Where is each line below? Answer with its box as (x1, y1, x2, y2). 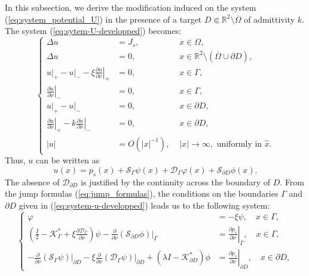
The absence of (5, 175, 60, 188)
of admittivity (244, 13, 295, 25)
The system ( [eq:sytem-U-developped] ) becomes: (5, 24, 182, 37)
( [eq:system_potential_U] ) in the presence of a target (5, 13, 202, 25)
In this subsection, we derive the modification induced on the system (5, 1, 256, 13)
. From (280, 175, 305, 188)
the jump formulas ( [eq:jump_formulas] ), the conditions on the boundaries (5, 187, 279, 200)
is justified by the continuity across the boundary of (81, 175, 271, 188)
